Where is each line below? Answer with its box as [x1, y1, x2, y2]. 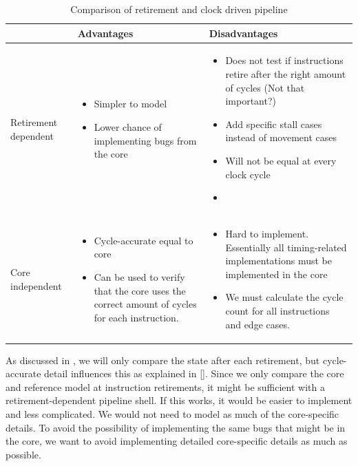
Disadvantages [209, 25, 278, 40]
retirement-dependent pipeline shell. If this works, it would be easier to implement [6, 393, 352, 407]
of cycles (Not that [225, 80, 305, 94]
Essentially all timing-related [225, 240, 347, 254]
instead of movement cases [225, 130, 337, 145]
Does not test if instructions [225, 53, 344, 67]
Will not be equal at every [225, 153, 337, 167]
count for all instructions [225, 304, 330, 317]
